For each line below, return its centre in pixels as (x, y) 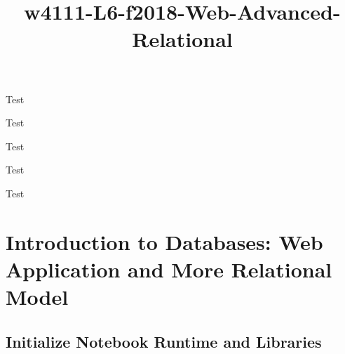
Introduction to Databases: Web (164, 241)
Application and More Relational (169, 269)
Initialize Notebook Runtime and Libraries (164, 341)
